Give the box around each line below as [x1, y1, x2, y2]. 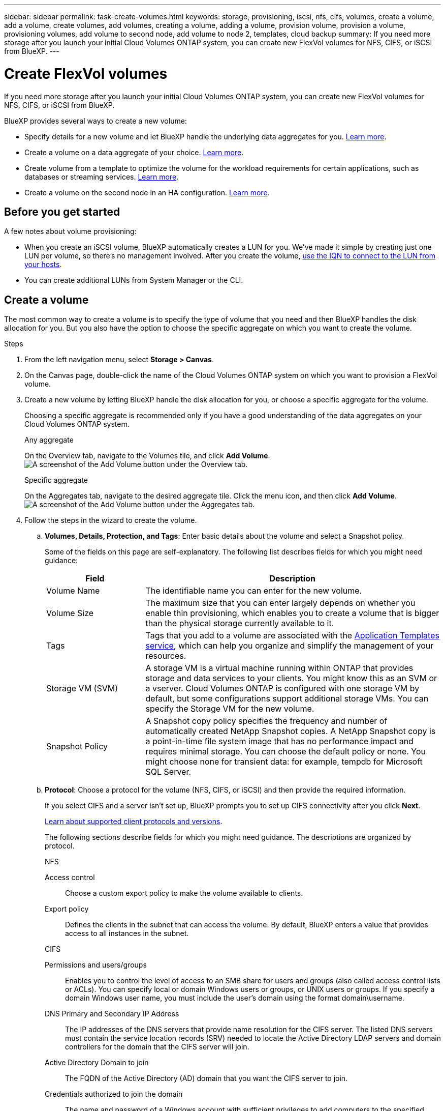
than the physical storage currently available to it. [145, 618, 334, 629]
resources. [145, 651, 186, 661]
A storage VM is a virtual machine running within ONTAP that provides [145, 663, 414, 674]
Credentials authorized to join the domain [45, 1090, 183, 1099]
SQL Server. [145, 767, 192, 777]
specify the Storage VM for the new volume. [145, 704, 314, 714]
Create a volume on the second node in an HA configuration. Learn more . [24, 188, 270, 197]
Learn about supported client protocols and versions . [45, 817, 222, 826]
